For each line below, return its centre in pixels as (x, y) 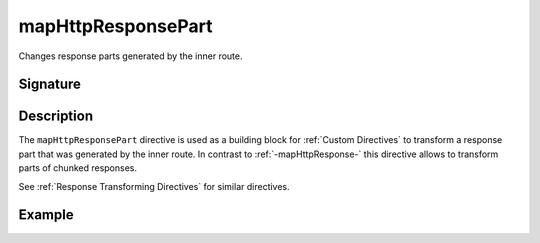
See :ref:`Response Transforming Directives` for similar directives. (154, 186)
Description (56, 116)
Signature (50, 84)
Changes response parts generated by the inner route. (131, 56)
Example (46, 215)
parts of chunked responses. (78, 168)
